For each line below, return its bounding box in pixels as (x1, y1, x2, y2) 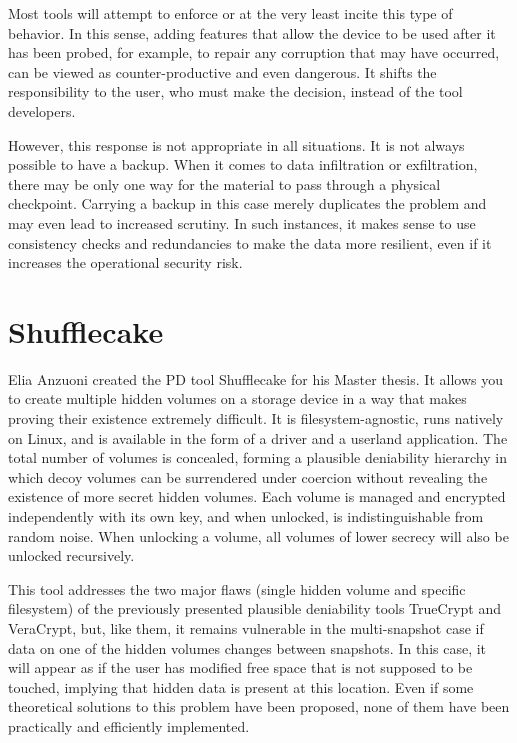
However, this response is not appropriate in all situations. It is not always (8, 134, 465, 155)
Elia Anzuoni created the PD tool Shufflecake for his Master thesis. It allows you (8, 368, 503, 389)
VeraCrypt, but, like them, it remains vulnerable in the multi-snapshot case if (8, 617, 484, 638)
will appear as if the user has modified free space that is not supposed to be (8, 657, 473, 678)
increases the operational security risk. (8, 252, 243, 273)
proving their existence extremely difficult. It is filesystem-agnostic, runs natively (8, 408, 504, 429)
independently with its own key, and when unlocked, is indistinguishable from (8, 506, 484, 526)
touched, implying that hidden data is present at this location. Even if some (8, 676, 474, 697)
